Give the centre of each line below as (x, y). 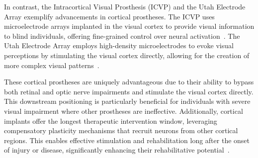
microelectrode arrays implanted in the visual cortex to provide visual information (129, 26)
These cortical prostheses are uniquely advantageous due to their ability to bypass (129, 82)
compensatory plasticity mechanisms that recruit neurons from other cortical (121, 130)
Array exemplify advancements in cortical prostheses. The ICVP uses (109, 16)
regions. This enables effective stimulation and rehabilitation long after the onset (127, 140)
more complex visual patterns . (52, 65)
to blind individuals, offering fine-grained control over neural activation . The (122, 36)
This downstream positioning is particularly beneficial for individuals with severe (127, 101)
